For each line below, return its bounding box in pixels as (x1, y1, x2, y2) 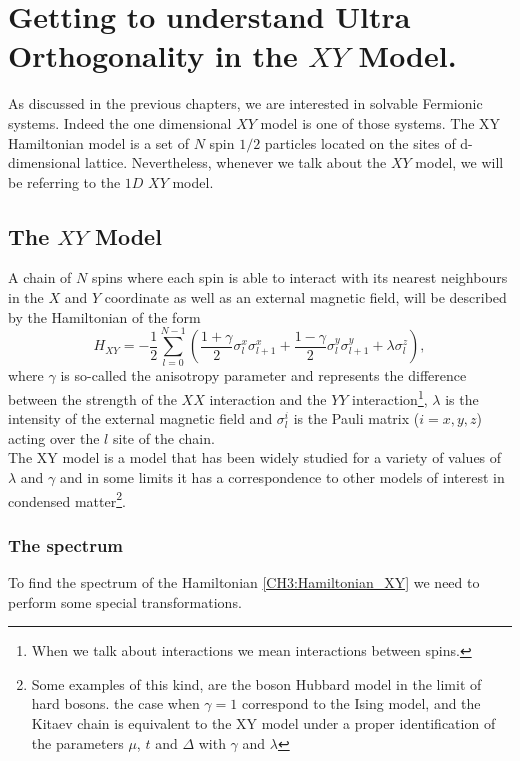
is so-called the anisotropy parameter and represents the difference (60, 365, 467, 386)
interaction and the (209, 388, 327, 409)
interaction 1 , (352, 385, 428, 409)
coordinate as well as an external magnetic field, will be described (104, 287, 507, 308)
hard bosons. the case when (31, 693, 200, 714)
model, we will (415, 152, 504, 173)
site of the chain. (112, 427, 215, 448)
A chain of (8, 267, 72, 288)
